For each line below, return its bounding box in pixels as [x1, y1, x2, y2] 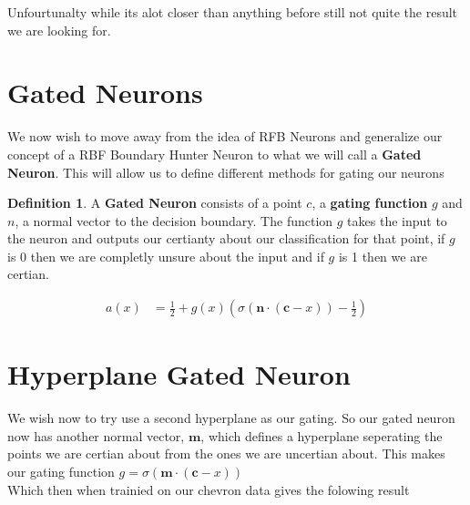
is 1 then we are [338, 246, 427, 265]
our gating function [7, 462, 115, 480]
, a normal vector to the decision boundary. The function [15, 211, 333, 230]
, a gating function [312, 193, 428, 212]
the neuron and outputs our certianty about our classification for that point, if [7, 229, 445, 248]
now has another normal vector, [7, 426, 185, 445]
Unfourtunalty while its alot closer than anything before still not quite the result [7, 3, 458, 21]
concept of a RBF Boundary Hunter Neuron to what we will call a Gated [7, 144, 422, 163]
